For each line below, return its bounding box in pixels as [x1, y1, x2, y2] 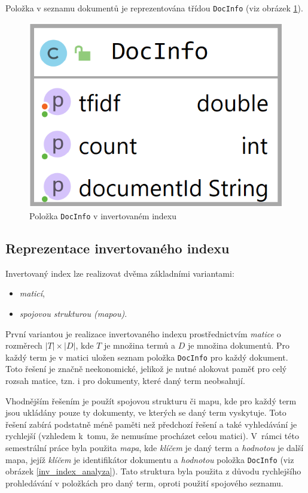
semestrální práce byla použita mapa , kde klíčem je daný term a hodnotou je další [5, 441, 304, 453]
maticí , [19, 287, 45, 300]
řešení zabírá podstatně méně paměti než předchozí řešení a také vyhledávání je [5, 418, 297, 430]
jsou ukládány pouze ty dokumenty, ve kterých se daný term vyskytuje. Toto [5, 406, 286, 419]
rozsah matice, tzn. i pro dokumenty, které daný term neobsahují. [5, 374, 245, 386]
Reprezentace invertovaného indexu [5, 238, 230, 257]
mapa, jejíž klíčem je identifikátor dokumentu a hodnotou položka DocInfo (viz [5, 453, 294, 465]
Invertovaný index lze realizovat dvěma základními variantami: [5, 267, 234, 279]
